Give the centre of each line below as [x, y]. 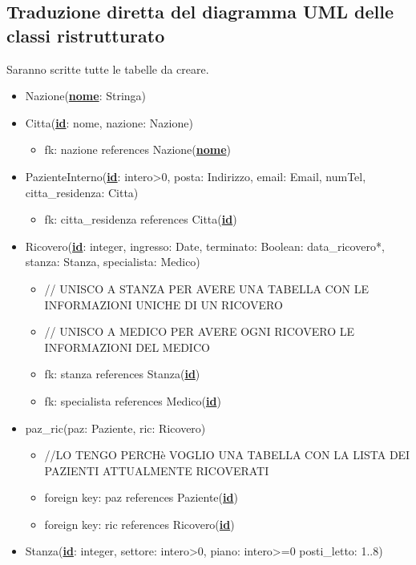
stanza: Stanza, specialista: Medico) [113, 262]
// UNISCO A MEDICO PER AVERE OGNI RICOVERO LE [200, 331]
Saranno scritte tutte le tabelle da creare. [108, 69]
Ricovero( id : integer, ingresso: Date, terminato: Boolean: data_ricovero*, [205, 246]
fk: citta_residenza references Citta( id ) [141, 219]
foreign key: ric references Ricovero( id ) [139, 524]
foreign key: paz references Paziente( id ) [141, 497]
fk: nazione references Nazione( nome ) [137, 149]
